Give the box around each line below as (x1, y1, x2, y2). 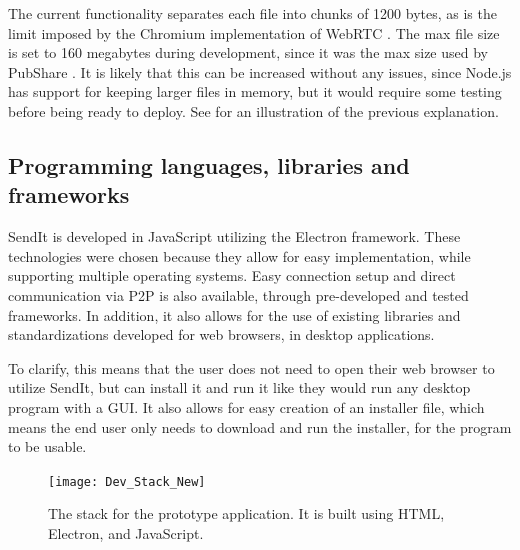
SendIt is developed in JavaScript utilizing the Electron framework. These (8, 226, 461, 247)
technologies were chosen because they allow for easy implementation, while (8, 245, 471, 266)
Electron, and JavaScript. (48, 522, 204, 543)
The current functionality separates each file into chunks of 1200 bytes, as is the (8, 3, 497, 23)
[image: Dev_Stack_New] (48, 474, 206, 489)
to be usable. (8, 436, 87, 457)
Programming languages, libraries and (8, 149, 410, 180)
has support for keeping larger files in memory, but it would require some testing (8, 81, 502, 102)
